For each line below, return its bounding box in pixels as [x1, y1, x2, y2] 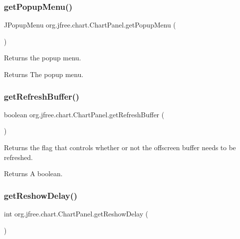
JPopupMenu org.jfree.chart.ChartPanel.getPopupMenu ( [4, 20, 176, 30]
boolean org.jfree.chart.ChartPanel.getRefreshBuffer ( [4, 109, 165, 119]
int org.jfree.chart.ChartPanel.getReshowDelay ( [4, 209, 148, 218]
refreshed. [4, 152, 33, 162]
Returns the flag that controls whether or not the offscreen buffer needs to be [4, 142, 236, 152]
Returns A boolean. [4, 168, 63, 179]
